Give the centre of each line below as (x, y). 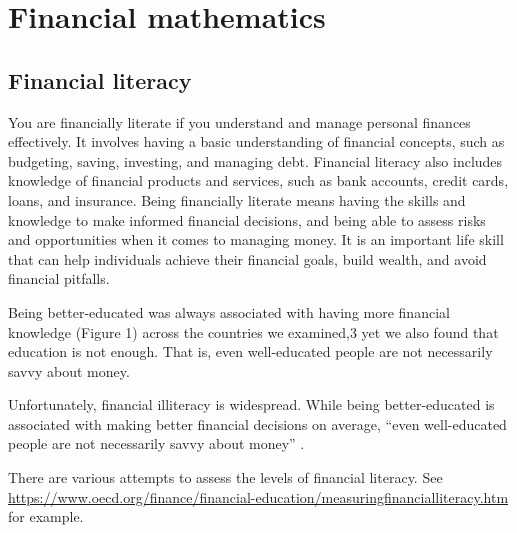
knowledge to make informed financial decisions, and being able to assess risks (247, 219)
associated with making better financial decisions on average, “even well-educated (257, 423)
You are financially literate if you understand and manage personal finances (239, 121)
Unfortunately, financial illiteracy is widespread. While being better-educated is (251, 404)
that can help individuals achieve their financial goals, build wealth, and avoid (247, 258)
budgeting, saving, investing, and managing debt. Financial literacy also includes (255, 160)
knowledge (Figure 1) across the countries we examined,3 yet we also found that (253, 331)
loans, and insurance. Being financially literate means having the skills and (237, 199)
